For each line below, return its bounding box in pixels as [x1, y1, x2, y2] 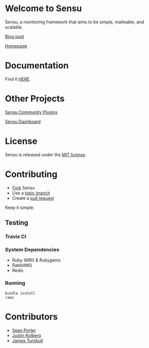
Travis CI [5, 233, 27, 240]
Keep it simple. [5, 205, 35, 210]
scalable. [5, 24, 23, 30]
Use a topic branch [12, 190, 50, 196]
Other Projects [5, 93, 65, 104]
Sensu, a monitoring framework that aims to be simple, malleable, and [5, 19, 144, 25]
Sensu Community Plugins [5, 109, 58, 115]
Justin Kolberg [12, 332, 41, 338]
